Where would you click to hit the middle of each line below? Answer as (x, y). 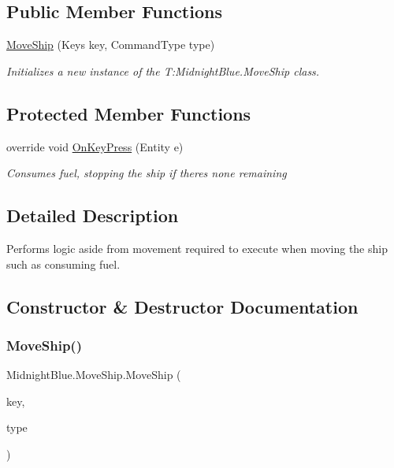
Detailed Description (93, 215)
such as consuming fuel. (63, 264)
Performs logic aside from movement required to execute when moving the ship (197, 248)
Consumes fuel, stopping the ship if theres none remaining (147, 173)
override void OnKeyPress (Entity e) (95, 146)
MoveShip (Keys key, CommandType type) (111, 45)
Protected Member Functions (129, 113)
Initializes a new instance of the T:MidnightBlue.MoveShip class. (163, 71)
